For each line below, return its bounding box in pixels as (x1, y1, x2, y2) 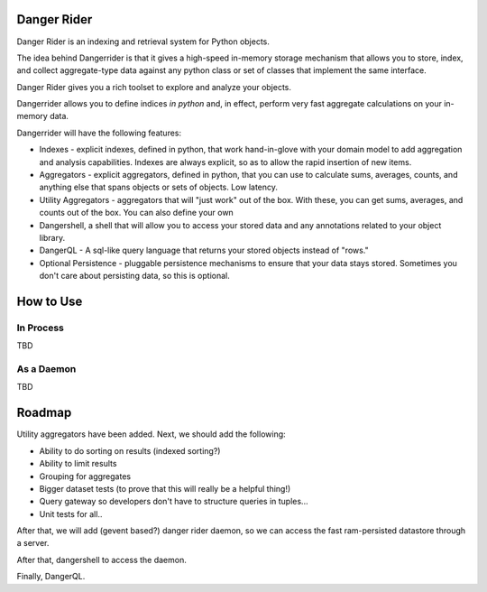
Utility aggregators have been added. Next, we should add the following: (16, 429, 286, 439)
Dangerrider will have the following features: (16, 127, 182, 138)
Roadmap (16, 405, 72, 421)
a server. (16, 538, 50, 549)
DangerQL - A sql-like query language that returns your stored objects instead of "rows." (39, 245, 369, 256)
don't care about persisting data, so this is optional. (39, 271, 230, 282)
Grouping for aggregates (39, 470, 131, 482)
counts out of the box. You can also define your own (39, 208, 234, 218)
